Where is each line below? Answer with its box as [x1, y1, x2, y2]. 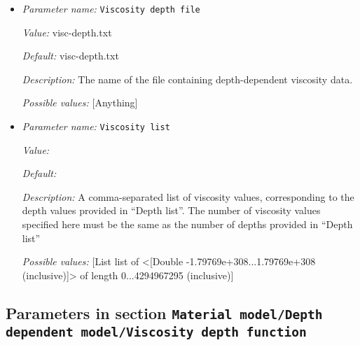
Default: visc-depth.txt [22, 48, 119, 63]
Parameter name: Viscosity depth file [22, 1, 200, 15]
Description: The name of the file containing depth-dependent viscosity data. [22, 71, 353, 86]
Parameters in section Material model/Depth [6, 302, 323, 323]
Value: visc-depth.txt [22, 24, 112, 39]
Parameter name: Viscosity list [22, 119, 170, 134]
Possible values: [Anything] [22, 95, 138, 110]
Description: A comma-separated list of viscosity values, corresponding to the [22, 189, 354, 204]
